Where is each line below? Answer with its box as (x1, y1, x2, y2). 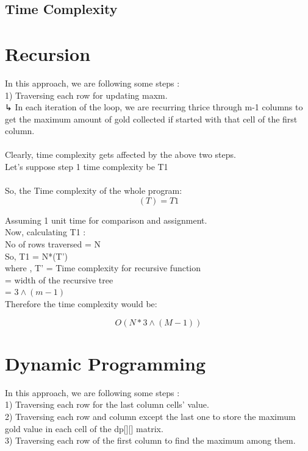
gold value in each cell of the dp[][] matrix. (5, 422, 163, 435)
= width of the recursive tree (5, 273, 113, 286)
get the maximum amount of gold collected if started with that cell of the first (5, 112, 298, 125)
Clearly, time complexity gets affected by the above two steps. (5, 148, 236, 161)
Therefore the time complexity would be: (5, 297, 157, 310)
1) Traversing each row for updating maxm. (5, 88, 168, 101)
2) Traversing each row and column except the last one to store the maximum (5, 410, 296, 422)
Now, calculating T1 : (5, 225, 86, 238)
